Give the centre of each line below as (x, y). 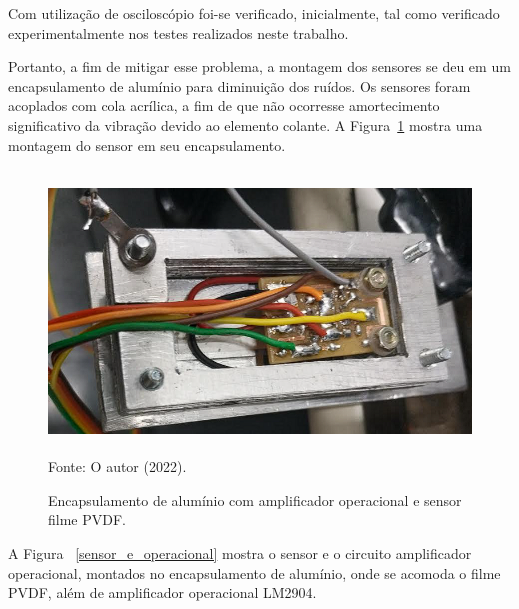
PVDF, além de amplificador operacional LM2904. (162, 592)
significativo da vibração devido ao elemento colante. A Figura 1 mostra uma (245, 124)
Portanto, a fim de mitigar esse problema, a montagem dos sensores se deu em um (259, 66)
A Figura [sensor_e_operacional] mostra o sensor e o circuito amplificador (240, 552)
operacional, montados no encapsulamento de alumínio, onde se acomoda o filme (254, 572)
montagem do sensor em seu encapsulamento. (147, 144)
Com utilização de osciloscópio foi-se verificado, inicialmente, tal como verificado (254, 13)
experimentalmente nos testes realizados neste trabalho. (178, 32)
